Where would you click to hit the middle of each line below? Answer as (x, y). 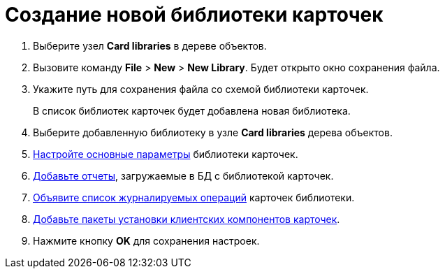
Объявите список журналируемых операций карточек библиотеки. (194, 197)
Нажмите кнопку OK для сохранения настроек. (146, 240)
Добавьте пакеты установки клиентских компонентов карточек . (187, 219)
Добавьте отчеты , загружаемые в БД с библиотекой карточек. (183, 175)
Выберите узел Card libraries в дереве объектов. (150, 45)
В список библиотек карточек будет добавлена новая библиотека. (192, 110)
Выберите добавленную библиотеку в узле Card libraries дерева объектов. (213, 132)
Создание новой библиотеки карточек (194, 15)
